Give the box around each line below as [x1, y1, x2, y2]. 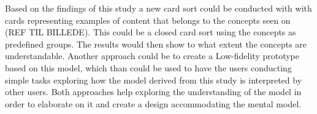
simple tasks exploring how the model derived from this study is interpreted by [5, 73, 302, 86]
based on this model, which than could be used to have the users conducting [5, 61, 292, 74]
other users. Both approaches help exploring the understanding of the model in [5, 85, 302, 98]
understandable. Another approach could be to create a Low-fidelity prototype [5, 49, 300, 62]
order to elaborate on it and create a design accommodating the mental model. [5, 97, 302, 110]
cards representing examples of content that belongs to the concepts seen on [5, 13, 291, 26]
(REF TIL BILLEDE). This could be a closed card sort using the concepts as [5, 26, 296, 38]
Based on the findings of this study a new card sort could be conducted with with [5, 2, 312, 14]
